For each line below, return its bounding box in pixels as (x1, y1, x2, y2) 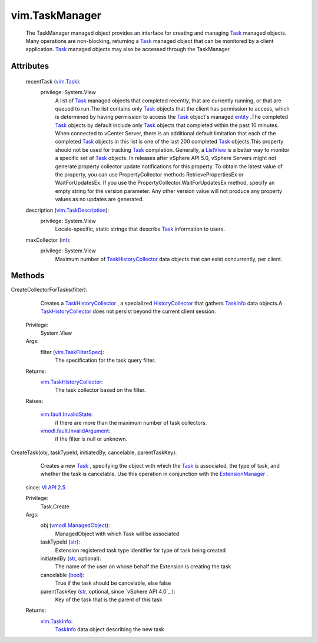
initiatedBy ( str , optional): (40, 555, 101, 562)
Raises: (25, 397, 44, 404)
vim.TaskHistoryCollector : (40, 378, 103, 385)
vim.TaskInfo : (40, 618, 73, 625)
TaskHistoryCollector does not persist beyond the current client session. (40, 308, 216, 315)
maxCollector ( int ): (25, 236, 71, 244)
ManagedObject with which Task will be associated (55, 530, 180, 537)
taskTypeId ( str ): (40, 538, 81, 545)
